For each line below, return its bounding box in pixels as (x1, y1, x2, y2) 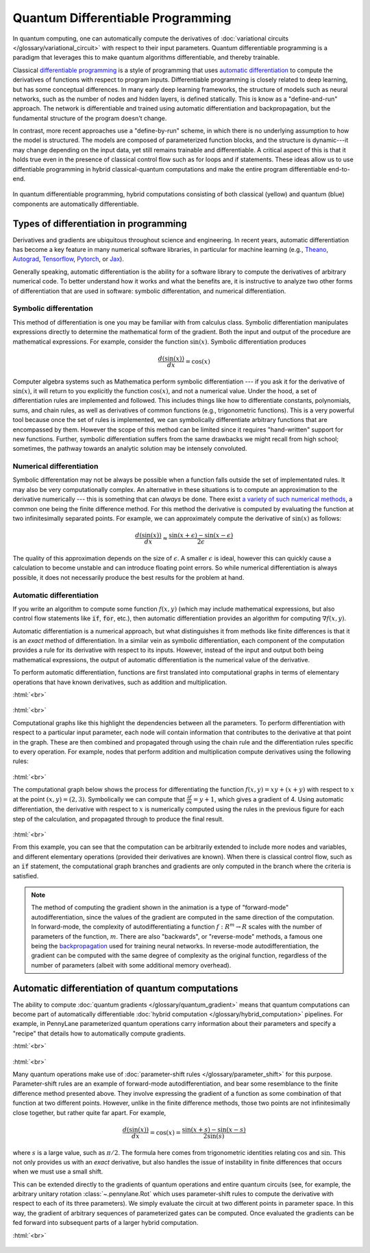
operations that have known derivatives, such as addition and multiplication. (12, 678, 227, 686)
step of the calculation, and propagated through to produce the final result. (12, 815, 224, 823)
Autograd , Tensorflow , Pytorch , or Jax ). (12, 255, 125, 264)
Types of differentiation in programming (12, 218, 188, 229)
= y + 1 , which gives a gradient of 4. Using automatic (193, 795, 344, 803)
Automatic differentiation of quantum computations (12, 982, 238, 994)
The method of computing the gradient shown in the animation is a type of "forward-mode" (31, 903, 289, 912)
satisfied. (12, 871, 39, 880)
